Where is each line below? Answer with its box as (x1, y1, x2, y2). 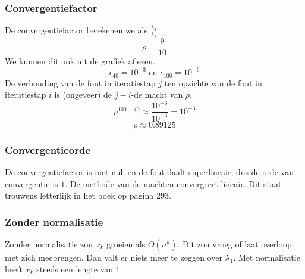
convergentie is (5, 177, 58, 190)
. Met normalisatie (233, 250, 300, 263)
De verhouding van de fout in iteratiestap (5, 76, 156, 89)
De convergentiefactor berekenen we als (5, 24, 147, 36)
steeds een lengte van (36, 262, 114, 275)
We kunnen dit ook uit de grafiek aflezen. (5, 55, 155, 67)
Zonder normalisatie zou (5, 237, 93, 250)
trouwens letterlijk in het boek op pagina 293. (5, 189, 171, 201)
